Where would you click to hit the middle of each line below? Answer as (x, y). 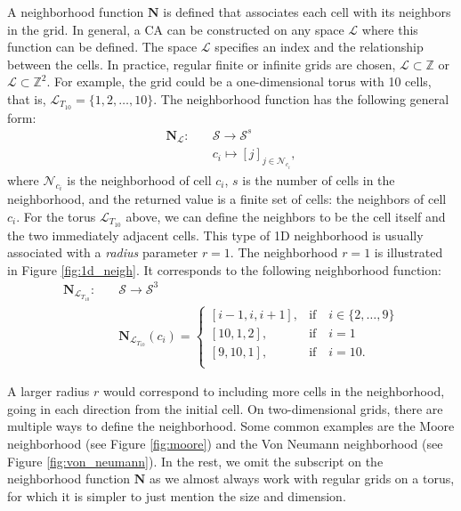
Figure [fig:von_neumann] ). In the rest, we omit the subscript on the (195, 461)
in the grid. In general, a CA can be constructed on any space (176, 29)
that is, (27, 98)
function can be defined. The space (102, 47)
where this (390, 29)
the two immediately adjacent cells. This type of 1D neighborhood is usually (215, 235)
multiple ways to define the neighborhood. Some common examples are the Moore (231, 426)
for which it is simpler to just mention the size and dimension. (177, 495)
